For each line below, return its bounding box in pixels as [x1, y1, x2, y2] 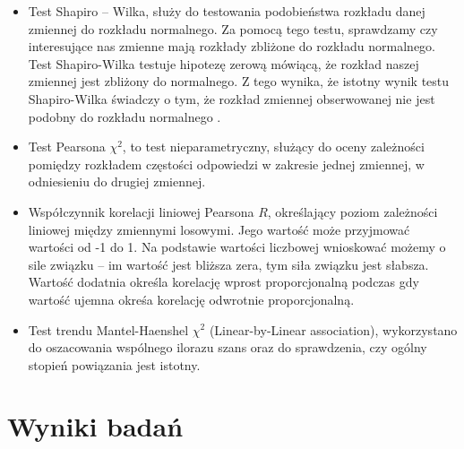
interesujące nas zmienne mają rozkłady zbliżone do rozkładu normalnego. [28, 37, 436, 56]
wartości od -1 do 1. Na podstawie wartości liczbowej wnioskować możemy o [28, 237, 446, 256]
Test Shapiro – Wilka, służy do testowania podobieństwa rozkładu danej [28, 2, 425, 20]
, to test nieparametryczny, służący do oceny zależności [122, 137, 425, 156]
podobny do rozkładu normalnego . [28, 107, 221, 125]
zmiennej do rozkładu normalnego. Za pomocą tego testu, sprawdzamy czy [28, 19, 438, 38]
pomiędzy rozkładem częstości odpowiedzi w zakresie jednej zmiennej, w [28, 154, 425, 173]
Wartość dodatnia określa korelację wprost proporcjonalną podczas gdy [28, 272, 419, 291]
